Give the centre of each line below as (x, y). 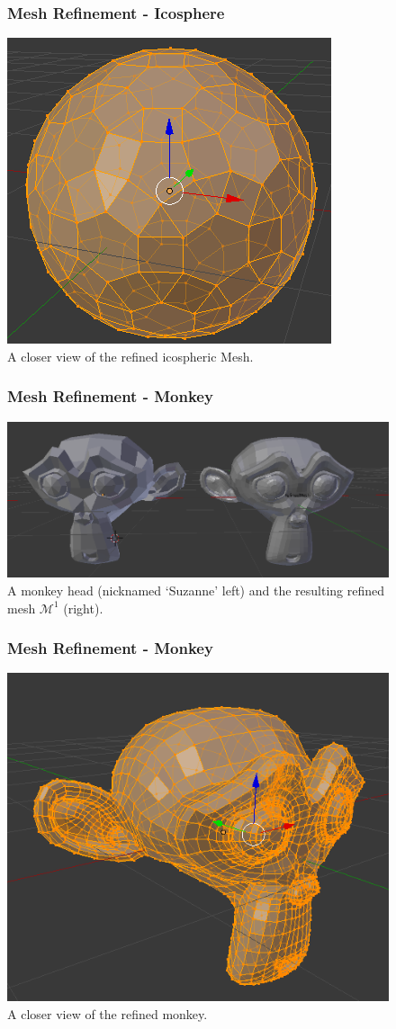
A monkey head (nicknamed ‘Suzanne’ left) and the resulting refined (196, 591)
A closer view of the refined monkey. (108, 1013)
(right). (83, 608)
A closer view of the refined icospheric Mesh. (130, 356)
